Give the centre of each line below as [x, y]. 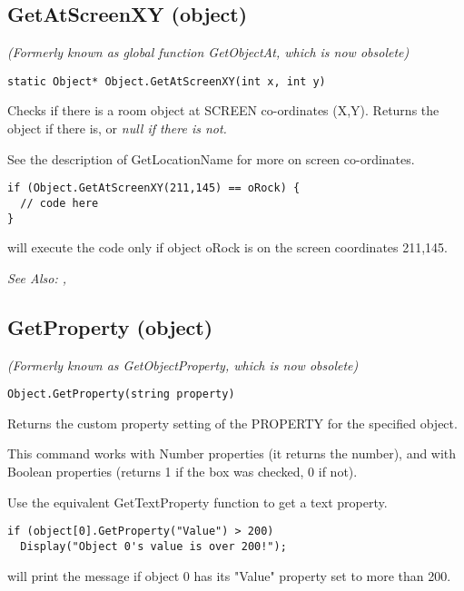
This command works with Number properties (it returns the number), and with [232, 453]
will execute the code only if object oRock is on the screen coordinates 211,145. [228, 247]
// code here [59, 203]
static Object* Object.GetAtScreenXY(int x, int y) [167, 81]
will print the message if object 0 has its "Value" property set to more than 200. [229, 575]
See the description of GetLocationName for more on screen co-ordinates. [211, 158]
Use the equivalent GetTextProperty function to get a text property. [197, 502]
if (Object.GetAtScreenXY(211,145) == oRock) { [154, 188]
